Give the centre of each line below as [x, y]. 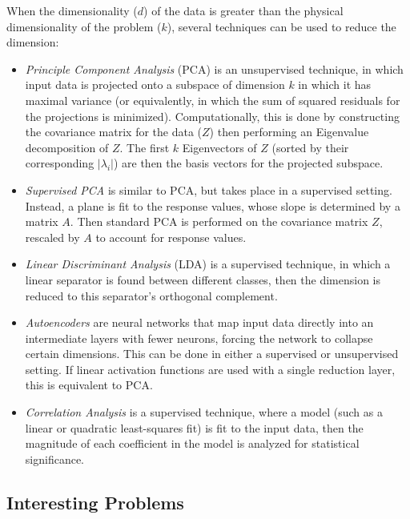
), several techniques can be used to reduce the [281, 26]
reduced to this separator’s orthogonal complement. [151, 295]
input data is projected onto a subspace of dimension [155, 84]
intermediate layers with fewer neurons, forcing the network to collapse [199, 338]
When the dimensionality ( [72, 10]
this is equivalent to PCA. [89, 385]
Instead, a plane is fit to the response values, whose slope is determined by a [213, 205]
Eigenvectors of [219, 147]
